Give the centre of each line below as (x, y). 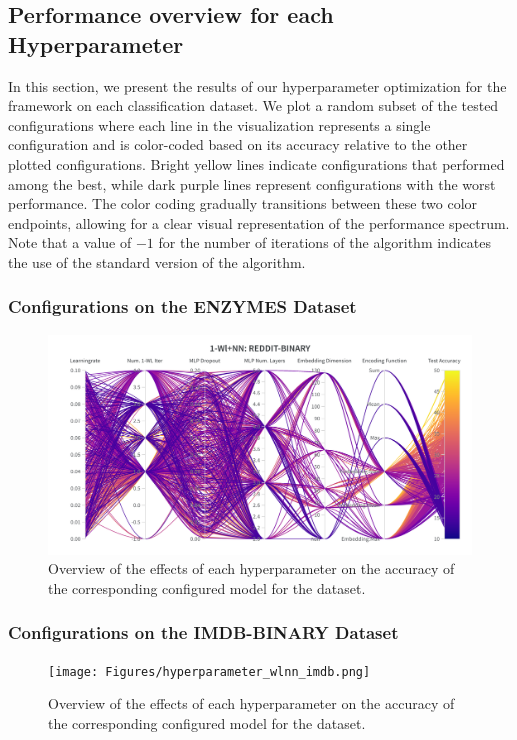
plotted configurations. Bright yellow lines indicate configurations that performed (256, 163)
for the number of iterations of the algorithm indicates (324, 242)
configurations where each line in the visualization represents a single (219, 124)
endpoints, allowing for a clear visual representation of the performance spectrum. (259, 222)
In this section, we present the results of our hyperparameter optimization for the (257, 85)
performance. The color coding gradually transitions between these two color (243, 203)
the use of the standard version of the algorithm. (157, 261)
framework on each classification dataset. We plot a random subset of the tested (253, 105)
